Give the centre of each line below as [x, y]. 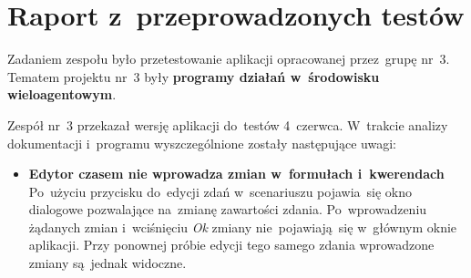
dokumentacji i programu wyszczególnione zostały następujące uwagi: [202, 143]
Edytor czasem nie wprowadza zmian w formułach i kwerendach [236, 174]
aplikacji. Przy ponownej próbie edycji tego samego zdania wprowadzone [231, 245]
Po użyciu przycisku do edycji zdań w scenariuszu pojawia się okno [220, 191]
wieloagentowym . [62, 94]
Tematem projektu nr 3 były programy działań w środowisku [194, 76]
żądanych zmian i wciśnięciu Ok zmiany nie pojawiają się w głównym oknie [243, 227]
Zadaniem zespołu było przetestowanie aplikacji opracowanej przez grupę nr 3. [229, 59]
